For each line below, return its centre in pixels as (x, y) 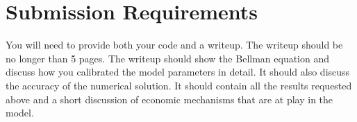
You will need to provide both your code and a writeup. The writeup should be (174, 45)
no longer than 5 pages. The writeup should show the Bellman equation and (168, 58)
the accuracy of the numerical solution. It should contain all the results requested (179, 85)
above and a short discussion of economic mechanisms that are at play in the (169, 99)
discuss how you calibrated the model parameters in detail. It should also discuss (178, 72)
